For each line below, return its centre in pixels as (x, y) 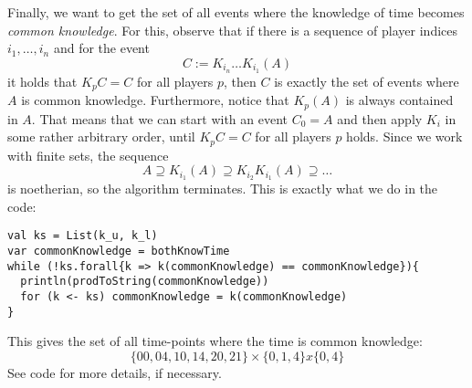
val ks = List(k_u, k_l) (83, 236)
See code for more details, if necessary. (115, 372)
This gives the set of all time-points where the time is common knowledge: (215, 341)
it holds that (42, 81)
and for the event (101, 48)
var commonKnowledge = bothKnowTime (119, 251)
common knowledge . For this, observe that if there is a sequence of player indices (233, 30)
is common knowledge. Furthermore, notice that (155, 100)
